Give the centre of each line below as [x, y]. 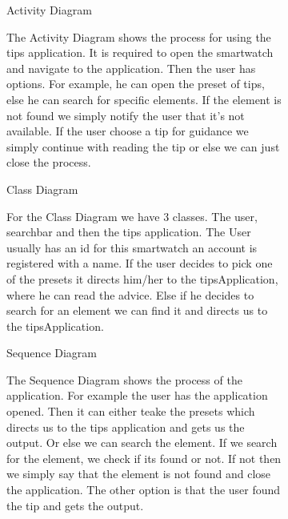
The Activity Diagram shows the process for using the [139, 36]
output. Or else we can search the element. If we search [142, 443]
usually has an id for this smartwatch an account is [132, 247]
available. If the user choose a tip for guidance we [128, 131]
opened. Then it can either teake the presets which [131, 411]
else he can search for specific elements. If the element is [144, 99]
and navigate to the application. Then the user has [131, 68]
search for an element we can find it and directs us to [137, 310]
